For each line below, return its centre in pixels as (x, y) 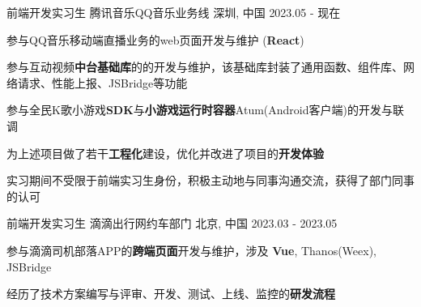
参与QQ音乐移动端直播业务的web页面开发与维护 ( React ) (155, 39)
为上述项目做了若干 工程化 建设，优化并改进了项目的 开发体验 (165, 153)
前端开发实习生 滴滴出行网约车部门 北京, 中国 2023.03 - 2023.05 (172, 223)
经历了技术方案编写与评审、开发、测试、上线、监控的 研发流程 (171, 294)
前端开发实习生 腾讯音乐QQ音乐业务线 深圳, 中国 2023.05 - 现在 (174, 12)
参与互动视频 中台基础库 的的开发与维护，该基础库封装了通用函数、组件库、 (205, 67)
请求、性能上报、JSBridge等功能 (102, 82)
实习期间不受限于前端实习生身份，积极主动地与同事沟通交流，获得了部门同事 (210, 180)
